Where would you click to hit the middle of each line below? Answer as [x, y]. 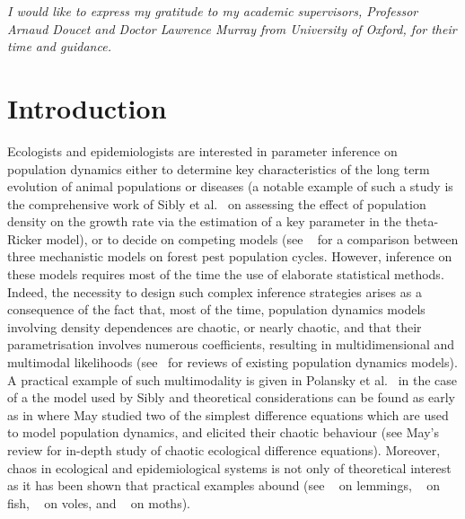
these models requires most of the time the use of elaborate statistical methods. [226, 274]
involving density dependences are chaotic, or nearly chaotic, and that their [215, 326]
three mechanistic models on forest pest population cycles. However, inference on [230, 256]
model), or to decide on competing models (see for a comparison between [252, 238]
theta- [422, 221]
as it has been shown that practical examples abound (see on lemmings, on [224, 485]
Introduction [87, 107]
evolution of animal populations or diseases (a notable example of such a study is [230, 186]
